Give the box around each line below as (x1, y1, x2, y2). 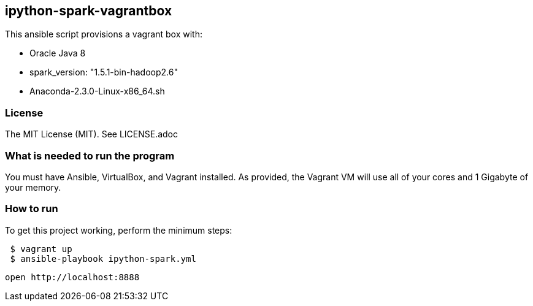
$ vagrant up (10, 243, 72, 254)
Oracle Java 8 (29, 48, 86, 59)
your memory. (5, 182, 61, 193)
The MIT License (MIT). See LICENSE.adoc (5, 129, 178, 140)
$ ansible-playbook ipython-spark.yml (10, 253, 196, 264)
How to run (5, 202, 58, 215)
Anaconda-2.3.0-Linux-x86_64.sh (29, 86, 165, 97)
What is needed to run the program (5, 149, 175, 162)
